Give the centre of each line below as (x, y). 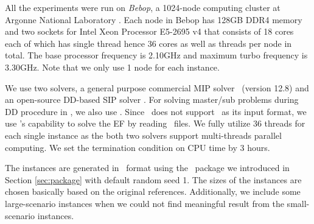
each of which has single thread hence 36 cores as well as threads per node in (148, 43)
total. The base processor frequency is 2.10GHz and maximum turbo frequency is (156, 55)
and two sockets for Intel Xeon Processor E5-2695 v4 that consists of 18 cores (149, 31)
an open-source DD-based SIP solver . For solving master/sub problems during (152, 100)
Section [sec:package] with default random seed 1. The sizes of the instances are (153, 179)
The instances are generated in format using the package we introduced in (147, 168)
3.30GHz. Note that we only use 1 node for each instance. (112, 67)
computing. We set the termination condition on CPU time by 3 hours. (138, 147)
